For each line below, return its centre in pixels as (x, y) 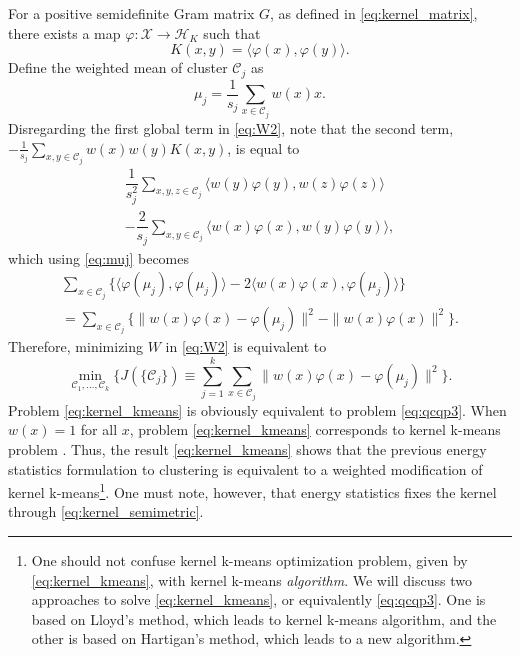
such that (232, 32)
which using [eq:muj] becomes (98, 257)
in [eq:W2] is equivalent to (246, 346)
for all (99, 429)
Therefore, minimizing (76, 346)
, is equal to (263, 147)
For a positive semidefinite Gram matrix (131, 13)
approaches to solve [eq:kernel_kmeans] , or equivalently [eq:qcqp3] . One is (258, 599)
